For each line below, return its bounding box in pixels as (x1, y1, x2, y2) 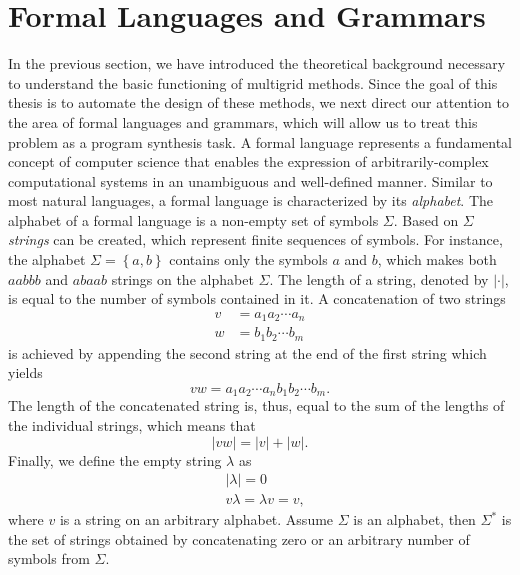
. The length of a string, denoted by (269, 268, 489, 289)
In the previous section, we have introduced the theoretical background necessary (8, 53, 506, 74)
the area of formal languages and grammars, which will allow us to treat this (8, 111, 478, 132)
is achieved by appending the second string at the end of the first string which (8, 342, 487, 363)
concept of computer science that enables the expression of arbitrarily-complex (8, 151, 489, 172)
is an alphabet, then (353, 509, 476, 530)
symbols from (8, 548, 90, 569)
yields (8, 362, 43, 383)
